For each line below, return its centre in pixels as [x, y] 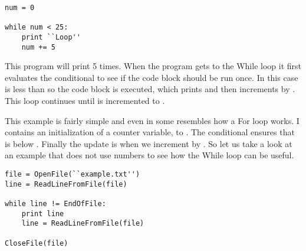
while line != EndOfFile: [55, 204]
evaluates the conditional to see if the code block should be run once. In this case [152, 77]
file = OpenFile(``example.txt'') [73, 175]
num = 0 [20, 8]
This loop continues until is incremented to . [85, 101]
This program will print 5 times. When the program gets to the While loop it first [153, 66]
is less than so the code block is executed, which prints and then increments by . [150, 89]
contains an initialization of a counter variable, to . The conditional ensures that [150, 132]
